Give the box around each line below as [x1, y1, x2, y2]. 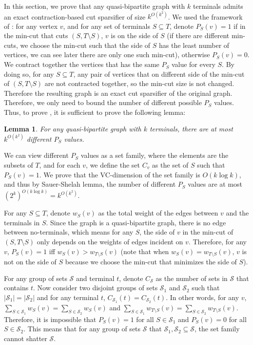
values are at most [188, 179, 243, 189]
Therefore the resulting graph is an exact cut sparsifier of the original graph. [4, 87, 233, 98]
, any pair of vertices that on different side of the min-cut [73, 68, 245, 79]
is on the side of [111, 30, 158, 41]
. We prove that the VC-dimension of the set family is [39, 169, 200, 179]
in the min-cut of [182, 227, 234, 237]
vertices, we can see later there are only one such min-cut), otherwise [4, 49, 210, 60]
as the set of [152, 159, 189, 170]
